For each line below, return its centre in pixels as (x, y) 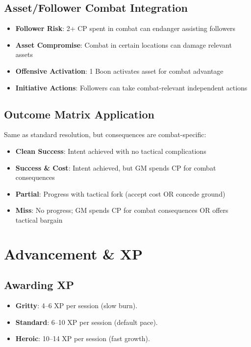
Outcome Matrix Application (79, 114)
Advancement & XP (74, 253)
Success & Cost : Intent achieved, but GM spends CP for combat (116, 167)
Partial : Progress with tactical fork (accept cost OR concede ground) (120, 193)
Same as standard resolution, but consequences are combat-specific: (105, 134)
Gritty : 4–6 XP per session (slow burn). (76, 305)
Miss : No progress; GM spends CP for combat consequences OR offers (122, 210)
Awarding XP (39, 285)
